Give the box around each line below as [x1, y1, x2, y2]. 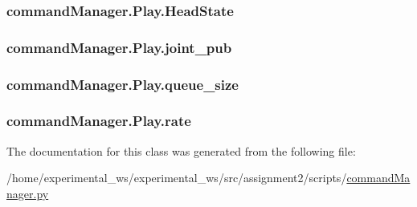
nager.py [6, 185, 49, 201]
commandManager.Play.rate [6, 111, 191, 131]
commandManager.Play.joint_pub [6, 37, 232, 57]
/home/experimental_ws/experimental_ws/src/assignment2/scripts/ [6, 169, 347, 186]
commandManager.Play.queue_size [6, 74, 239, 94]
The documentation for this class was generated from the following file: [6, 142, 356, 159]
